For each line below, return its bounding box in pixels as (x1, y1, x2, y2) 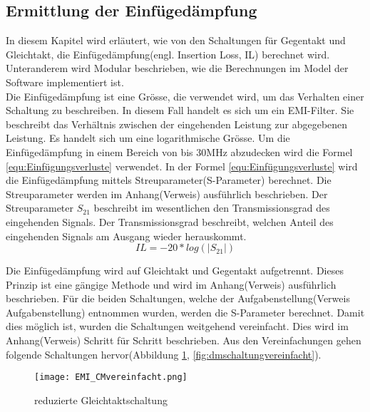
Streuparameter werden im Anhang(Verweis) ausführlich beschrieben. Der (6, 186, 328, 201)
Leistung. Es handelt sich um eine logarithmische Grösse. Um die (6, 130, 290, 145)
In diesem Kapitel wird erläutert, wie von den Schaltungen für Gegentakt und (6, 33, 346, 48)
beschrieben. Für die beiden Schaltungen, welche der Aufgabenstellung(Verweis (6, 291, 350, 306)
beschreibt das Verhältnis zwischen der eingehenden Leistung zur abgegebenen (6, 116, 348, 131)
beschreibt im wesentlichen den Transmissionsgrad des (93, 200, 330, 215)
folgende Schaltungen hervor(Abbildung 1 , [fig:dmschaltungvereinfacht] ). (6, 346, 322, 361)
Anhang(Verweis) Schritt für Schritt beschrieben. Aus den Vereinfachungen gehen (6, 333, 361, 348)
